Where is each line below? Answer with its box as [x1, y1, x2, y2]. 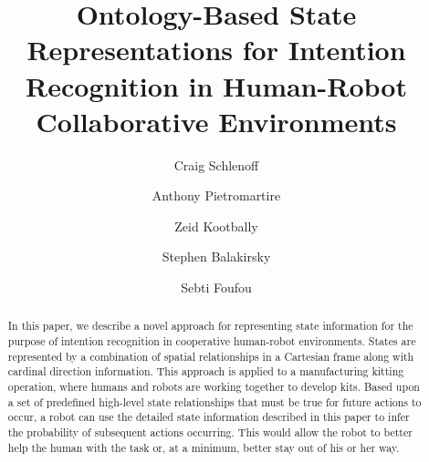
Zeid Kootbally [174, 216, 258, 235]
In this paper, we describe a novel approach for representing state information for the [7, 318, 413, 334]
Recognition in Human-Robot [26, 67, 407, 104]
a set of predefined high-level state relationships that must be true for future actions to [7, 394, 422, 409]
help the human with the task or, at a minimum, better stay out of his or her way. [7, 439, 400, 455]
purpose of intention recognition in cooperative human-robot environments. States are [7, 334, 416, 349]
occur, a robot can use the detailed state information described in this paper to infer [7, 409, 410, 425]
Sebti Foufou [181, 278, 252, 297]
